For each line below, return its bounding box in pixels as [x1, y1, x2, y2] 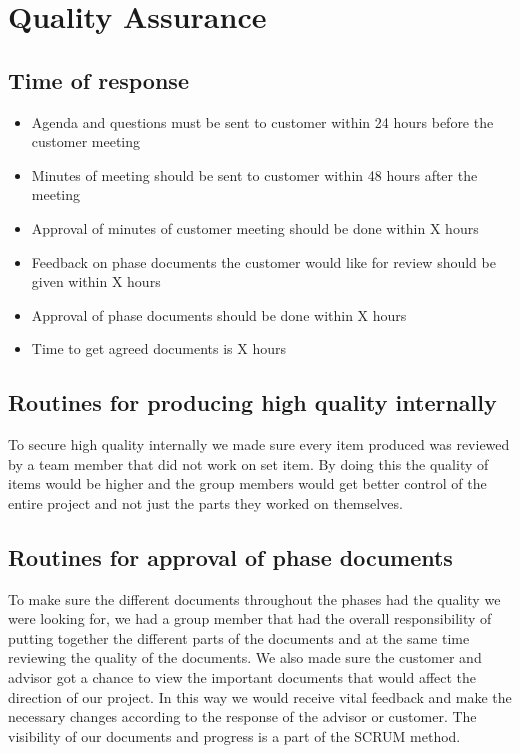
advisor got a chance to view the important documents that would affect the [8, 667, 477, 688]
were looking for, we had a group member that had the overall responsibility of [8, 608, 492, 629]
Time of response [8, 64, 189, 95]
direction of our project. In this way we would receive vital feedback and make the [8, 686, 512, 707]
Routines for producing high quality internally [8, 387, 497, 418]
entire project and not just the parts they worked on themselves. [8, 492, 403, 513]
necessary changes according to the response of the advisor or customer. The [8, 706, 477, 727]
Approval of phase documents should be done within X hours [31, 304, 407, 325]
